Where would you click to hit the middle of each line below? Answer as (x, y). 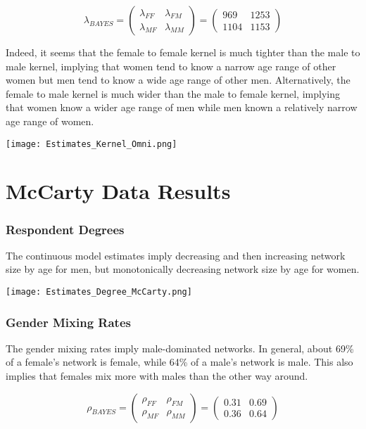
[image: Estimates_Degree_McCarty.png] (99, 292)
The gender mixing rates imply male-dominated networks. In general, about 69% (180, 348)
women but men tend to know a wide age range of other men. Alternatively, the (178, 80)
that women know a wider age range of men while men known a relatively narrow (182, 107)
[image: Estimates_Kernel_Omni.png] (91, 144)
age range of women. (50, 121)
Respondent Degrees (65, 229)
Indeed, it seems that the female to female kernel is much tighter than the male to (183, 52)
